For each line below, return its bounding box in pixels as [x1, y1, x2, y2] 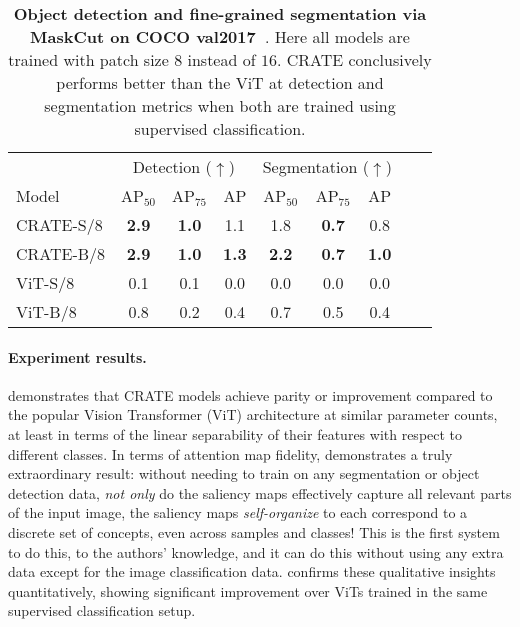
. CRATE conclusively [276, 48, 432, 71]
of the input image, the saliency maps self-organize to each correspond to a [8, 502, 468, 523]
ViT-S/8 [16, 271, 75, 294]
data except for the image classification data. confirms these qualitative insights [8, 561, 496, 582]
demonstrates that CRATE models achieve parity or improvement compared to [8, 384, 493, 405]
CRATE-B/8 [16, 242, 106, 265]
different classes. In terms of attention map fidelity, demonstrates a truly [8, 443, 453, 464]
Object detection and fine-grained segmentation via [13, 2, 427, 25]
